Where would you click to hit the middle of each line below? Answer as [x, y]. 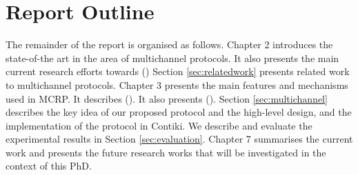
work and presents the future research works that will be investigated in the [166, 152]
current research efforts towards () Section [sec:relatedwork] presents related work [178, 71]
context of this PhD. [49, 166]
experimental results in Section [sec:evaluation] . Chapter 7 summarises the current [179, 139]
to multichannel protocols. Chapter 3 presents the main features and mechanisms [177, 84]
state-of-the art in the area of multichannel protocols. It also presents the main [172, 58]
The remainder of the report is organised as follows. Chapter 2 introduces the [169, 44]
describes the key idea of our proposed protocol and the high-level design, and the [179, 112]
